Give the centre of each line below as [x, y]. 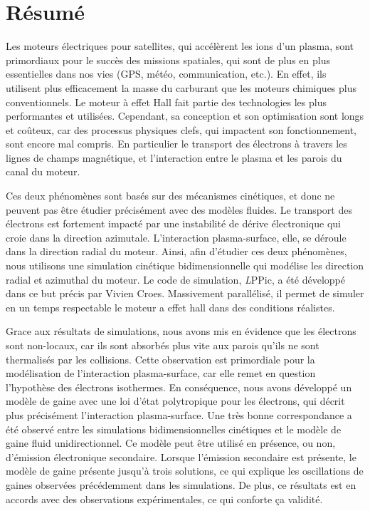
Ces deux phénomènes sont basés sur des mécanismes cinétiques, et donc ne [170, 196]
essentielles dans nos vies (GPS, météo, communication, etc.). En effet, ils [166, 74]
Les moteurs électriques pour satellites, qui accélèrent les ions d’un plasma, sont [180, 46]
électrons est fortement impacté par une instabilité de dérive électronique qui [173, 223]
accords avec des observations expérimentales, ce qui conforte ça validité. [164, 499]
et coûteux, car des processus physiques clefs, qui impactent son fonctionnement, [181, 129]
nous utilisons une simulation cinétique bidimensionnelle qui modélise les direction [185, 265]
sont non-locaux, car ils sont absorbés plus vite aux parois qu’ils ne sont [163, 345]
